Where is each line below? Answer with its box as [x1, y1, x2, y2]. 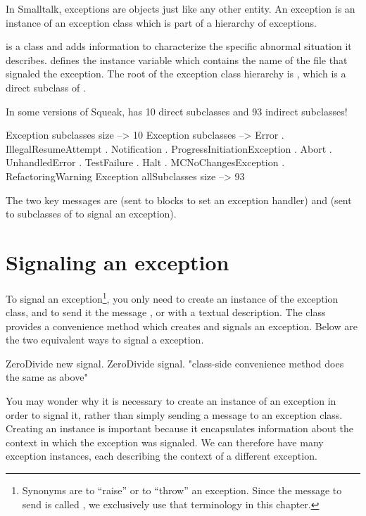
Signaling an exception [6, 247, 229, 276]
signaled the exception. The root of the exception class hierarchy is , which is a [6, 66, 346, 81]
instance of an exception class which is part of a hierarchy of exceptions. [6, 15, 317, 30]
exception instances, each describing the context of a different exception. [6, 448, 317, 463]
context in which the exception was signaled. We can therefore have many [6, 434, 324, 449]
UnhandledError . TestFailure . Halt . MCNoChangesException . [6, 155, 285, 170]
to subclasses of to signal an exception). [6, 206, 177, 221]
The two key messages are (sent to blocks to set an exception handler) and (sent [6, 192, 352, 207]
